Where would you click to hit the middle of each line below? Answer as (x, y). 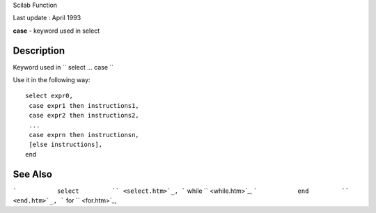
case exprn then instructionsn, (84, 135)
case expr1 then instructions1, (84, 105)
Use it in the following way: (52, 80)
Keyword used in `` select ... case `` (63, 67)
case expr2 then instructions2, (84, 116)
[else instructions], (66, 145)
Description (39, 50)
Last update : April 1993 (47, 18)
